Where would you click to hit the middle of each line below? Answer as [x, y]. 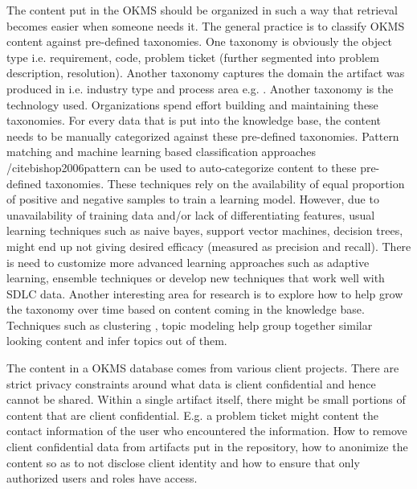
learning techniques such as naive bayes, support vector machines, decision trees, [205, 230]
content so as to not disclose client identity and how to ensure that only [183, 462]
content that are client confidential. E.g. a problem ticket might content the [193, 415]
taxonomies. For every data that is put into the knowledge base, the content [194, 120]
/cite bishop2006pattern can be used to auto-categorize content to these [182, 167]
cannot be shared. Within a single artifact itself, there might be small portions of [206, 399]
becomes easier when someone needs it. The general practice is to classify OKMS [206, 25]
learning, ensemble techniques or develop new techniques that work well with [196, 278]
